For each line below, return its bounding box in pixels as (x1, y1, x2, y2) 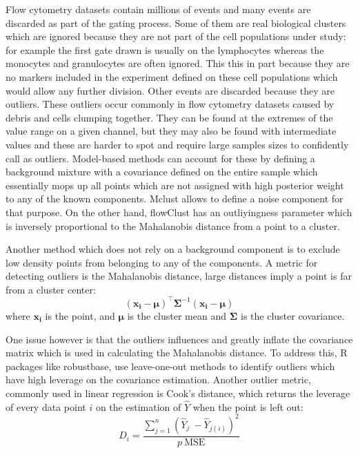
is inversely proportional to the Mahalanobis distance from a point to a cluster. (6, 218, 340, 233)
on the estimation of (95, 399, 181, 414)
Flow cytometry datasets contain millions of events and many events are (6, 2, 311, 16)
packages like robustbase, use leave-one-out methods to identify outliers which (6, 358, 335, 373)
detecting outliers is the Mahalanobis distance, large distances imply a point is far (6, 269, 352, 283)
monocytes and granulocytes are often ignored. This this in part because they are (6, 56, 350, 70)
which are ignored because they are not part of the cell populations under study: (6, 29, 346, 44)
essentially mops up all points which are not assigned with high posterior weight (6, 177, 344, 192)
